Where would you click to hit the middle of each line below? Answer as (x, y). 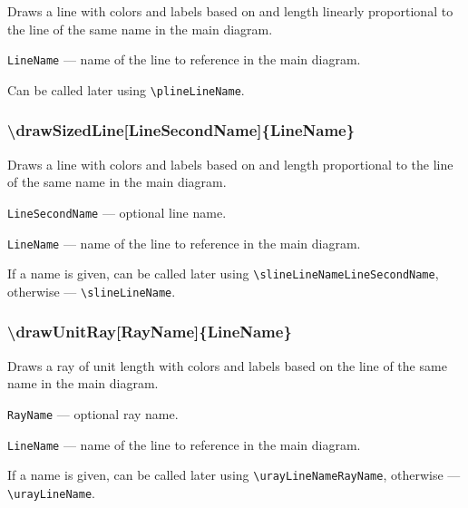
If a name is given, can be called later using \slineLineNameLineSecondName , (223, 274)
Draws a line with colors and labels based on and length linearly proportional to (230, 11)
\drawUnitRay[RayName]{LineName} (150, 332)
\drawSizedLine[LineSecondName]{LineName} (181, 130)
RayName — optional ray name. (93, 413)
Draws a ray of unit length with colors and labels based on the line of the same (227, 365)
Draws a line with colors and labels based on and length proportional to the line (230, 164)
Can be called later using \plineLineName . (126, 89)
